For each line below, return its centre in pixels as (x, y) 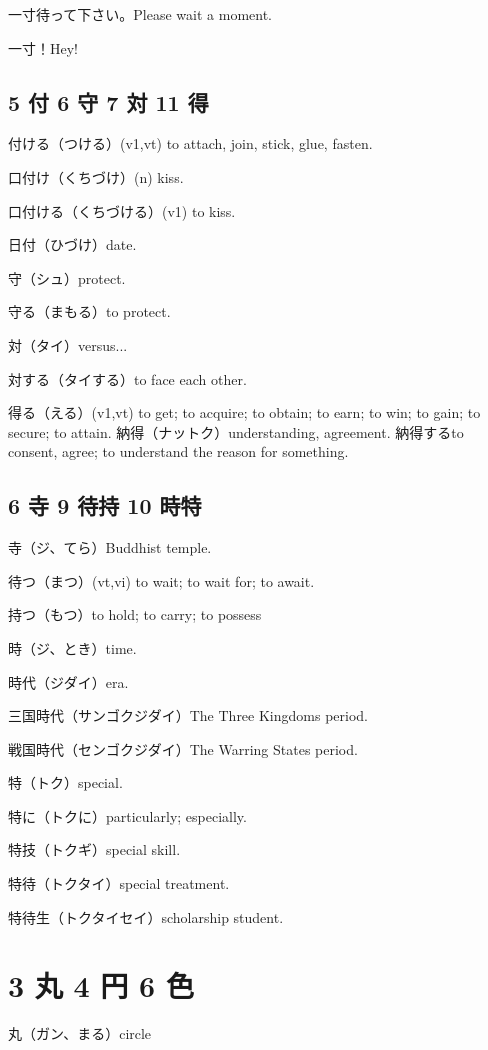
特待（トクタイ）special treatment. (119, 883)
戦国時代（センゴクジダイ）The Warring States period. (183, 748)
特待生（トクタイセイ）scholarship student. (146, 916)
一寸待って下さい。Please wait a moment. (140, 14)
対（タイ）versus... (68, 344)
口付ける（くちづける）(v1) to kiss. (122, 210)
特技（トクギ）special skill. (94, 849)
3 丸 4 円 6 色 (101, 985)
